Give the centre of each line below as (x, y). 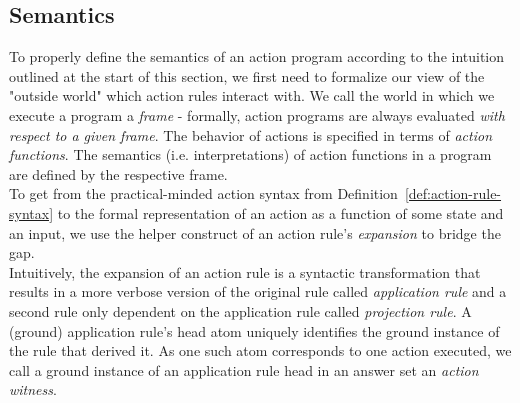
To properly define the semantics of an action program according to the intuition (257, 56)
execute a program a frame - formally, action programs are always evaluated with (257, 114)
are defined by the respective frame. (118, 173)
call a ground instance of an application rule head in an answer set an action (244, 369)
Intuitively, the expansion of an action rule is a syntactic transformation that (245, 271)
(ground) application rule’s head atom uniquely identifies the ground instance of (254, 330)
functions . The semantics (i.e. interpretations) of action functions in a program (250, 154)
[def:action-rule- (453, 193)
